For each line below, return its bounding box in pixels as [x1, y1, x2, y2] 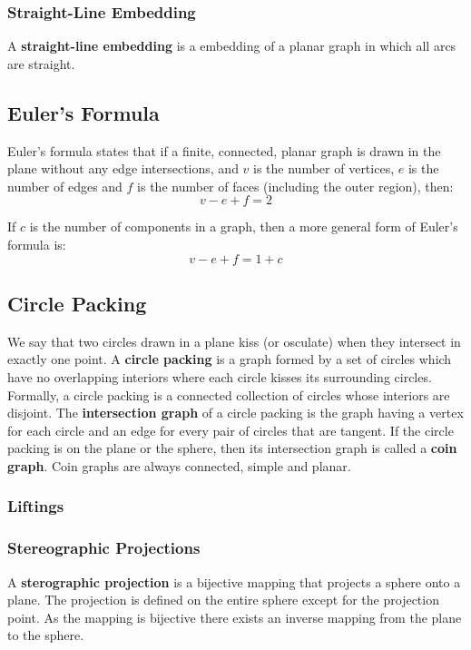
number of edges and [7, 176, 123, 195]
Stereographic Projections [7, 537, 201, 559]
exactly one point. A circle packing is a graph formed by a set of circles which [7, 350, 452, 369]
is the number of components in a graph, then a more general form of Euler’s [29, 217, 458, 236]
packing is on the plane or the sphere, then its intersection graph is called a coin [7, 438, 457, 458]
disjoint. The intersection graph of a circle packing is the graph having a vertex [7, 403, 464, 422]
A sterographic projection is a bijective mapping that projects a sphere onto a [7, 572, 461, 591]
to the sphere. [7, 625, 84, 645]
